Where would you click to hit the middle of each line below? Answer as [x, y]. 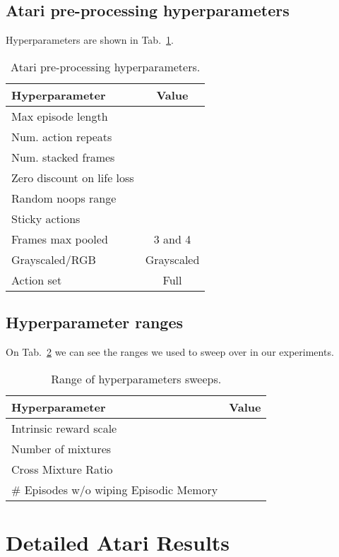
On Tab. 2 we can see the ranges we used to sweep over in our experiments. [170, 352]
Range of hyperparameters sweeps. [136, 378]
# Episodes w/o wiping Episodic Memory [115, 489]
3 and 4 [172, 239]
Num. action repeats [62, 136]
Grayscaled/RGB [54, 259]
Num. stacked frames [63, 157]
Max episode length [60, 116]
